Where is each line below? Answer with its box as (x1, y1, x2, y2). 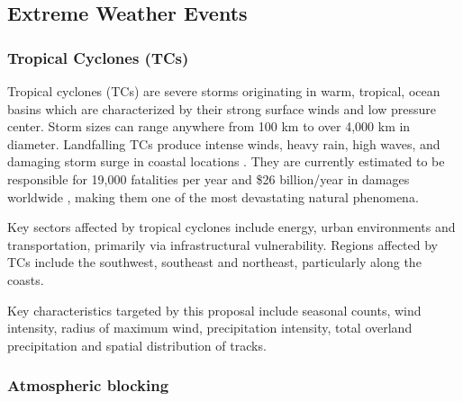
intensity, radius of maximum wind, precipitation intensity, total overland (7, 318, 413, 337)
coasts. (7, 270, 44, 289)
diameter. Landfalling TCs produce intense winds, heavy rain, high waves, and (7, 134, 440, 153)
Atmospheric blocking (7, 374, 169, 397)
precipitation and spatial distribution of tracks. (7, 335, 267, 354)
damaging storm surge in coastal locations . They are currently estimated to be (7, 152, 445, 171)
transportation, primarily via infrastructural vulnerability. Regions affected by (7, 235, 439, 254)
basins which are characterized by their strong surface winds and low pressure (7, 99, 437, 118)
